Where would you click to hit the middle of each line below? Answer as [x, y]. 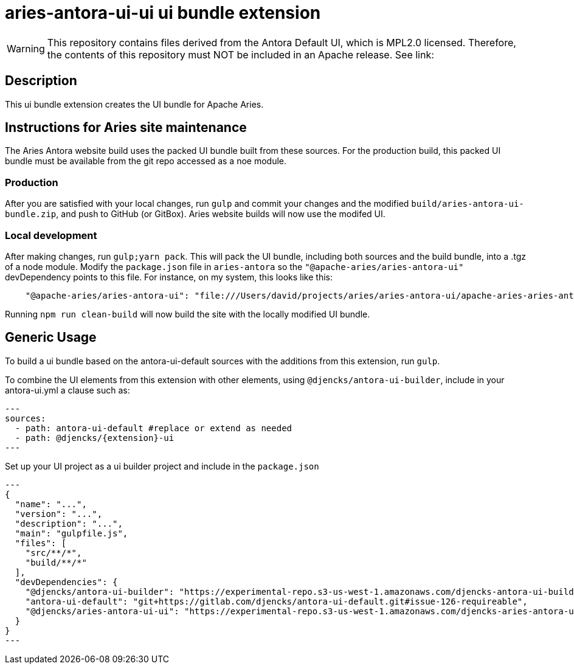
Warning [26, 48]
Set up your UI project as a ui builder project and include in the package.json [162, 466]
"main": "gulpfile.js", [71, 533]
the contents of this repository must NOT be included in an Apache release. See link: [240, 54]
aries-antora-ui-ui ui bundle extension [163, 13]
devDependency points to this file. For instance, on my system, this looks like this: [169, 277]
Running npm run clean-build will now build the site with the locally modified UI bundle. [188, 314]
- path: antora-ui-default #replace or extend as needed [154, 428]
